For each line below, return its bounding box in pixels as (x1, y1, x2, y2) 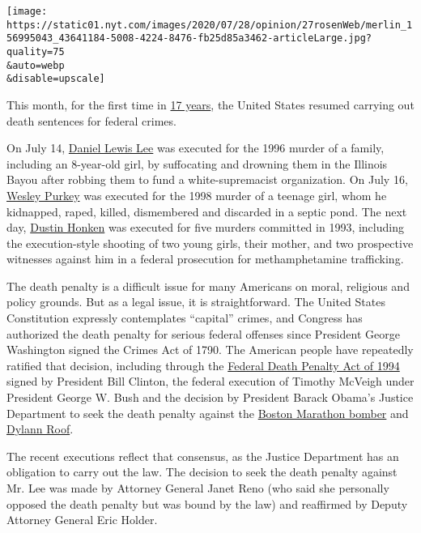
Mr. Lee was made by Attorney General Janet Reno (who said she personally (6, 480, 389, 496)
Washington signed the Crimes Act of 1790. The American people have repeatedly (6, 341, 414, 358)
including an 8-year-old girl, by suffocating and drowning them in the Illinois (6, 155, 388, 172)
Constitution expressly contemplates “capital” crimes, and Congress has (6, 309, 363, 326)
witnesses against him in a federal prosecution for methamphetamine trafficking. (6, 250, 404, 267)
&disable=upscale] (6, 73, 105, 85)
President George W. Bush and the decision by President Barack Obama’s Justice (6, 389, 414, 406)
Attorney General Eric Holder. (6, 511, 158, 528)
